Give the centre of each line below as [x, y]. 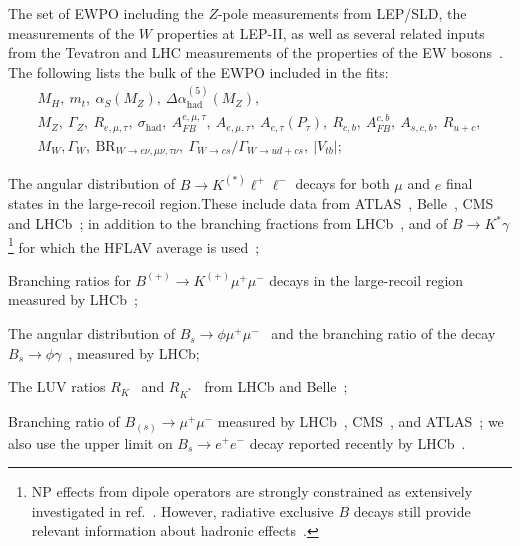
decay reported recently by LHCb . [357, 442]
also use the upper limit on [90, 442]
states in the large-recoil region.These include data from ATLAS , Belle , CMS [251, 203]
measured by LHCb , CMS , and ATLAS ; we [360, 421]
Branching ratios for [69, 279]
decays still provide [412, 510]
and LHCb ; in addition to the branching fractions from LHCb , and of [228, 223]
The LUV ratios [57, 386]
